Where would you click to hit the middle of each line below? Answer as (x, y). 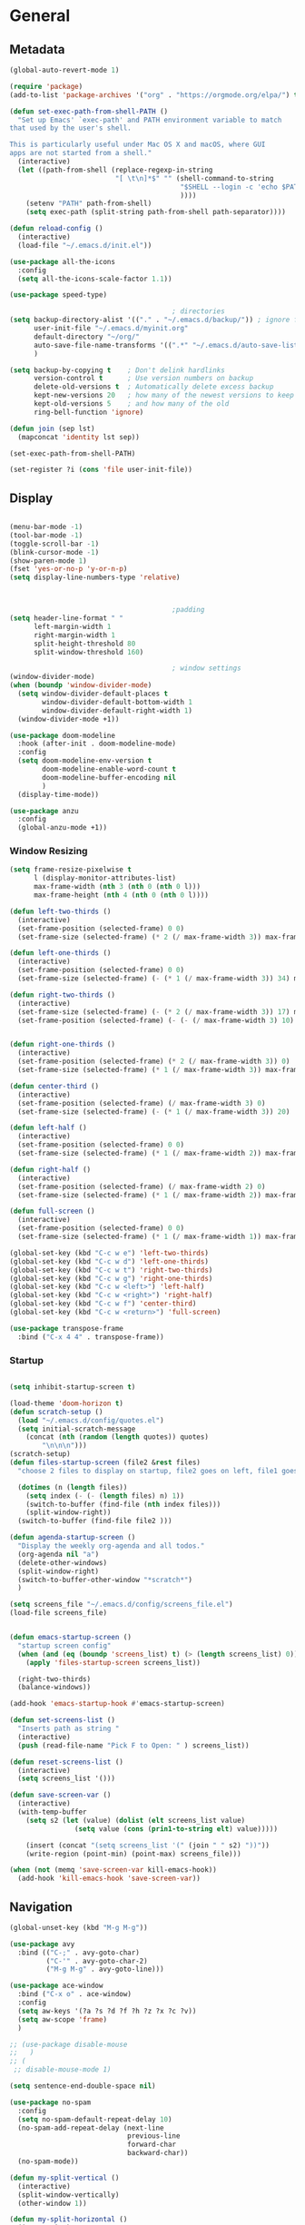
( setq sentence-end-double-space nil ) (83, 2086)
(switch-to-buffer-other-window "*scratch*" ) (105, 1580)
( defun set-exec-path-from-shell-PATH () (89, 111)
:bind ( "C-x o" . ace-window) (74, 1994)
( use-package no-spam (50, 2102)
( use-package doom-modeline (63, 735)
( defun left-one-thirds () (60, 953)
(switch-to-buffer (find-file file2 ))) (95, 1521)
